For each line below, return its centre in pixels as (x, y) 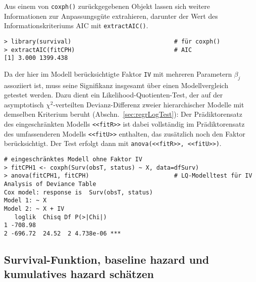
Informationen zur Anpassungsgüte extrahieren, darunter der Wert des (111, 16)
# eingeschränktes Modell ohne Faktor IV (73, 160)
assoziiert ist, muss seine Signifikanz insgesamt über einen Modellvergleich (116, 85)
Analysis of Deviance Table (50, 184)
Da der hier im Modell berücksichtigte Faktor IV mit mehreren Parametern (118, 73)
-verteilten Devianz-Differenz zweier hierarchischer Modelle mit (149, 104)
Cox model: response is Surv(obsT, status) (78, 192)
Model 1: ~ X (25, 201)
